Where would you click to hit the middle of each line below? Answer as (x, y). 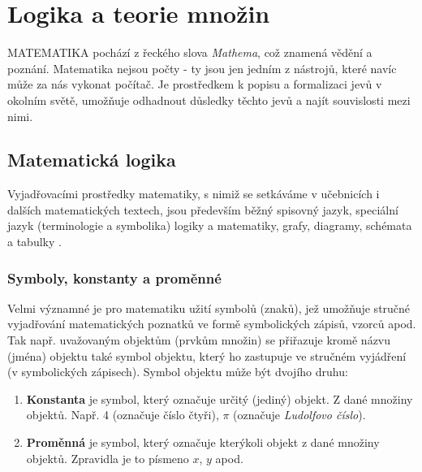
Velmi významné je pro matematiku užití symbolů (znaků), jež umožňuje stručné (209, 307)
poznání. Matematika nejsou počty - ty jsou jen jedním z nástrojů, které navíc (202, 68)
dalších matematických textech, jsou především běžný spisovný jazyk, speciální (203, 209)
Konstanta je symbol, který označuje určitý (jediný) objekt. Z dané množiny (220, 398)
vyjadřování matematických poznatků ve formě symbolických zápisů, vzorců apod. (212, 324)
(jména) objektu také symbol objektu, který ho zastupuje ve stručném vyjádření (207, 355)
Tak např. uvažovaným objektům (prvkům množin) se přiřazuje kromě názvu (199, 340)
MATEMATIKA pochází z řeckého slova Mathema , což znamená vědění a (190, 52)
